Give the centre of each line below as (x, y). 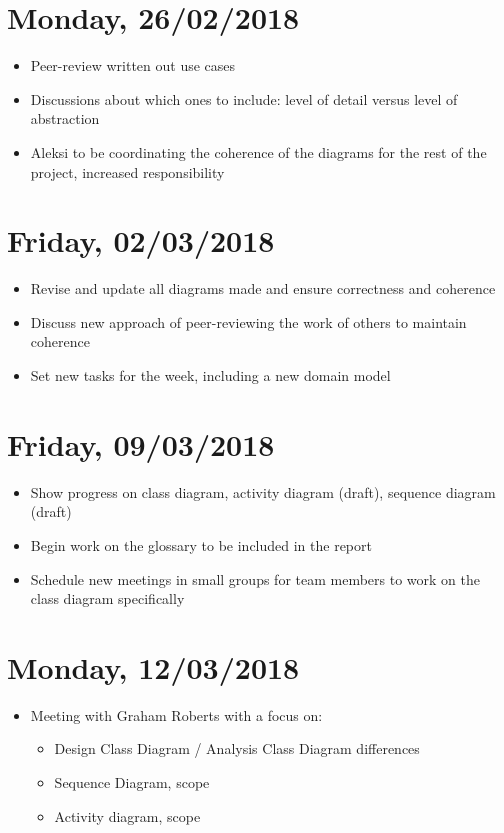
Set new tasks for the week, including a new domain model (210, 375)
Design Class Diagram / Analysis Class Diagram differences (237, 748)
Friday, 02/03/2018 (141, 240)
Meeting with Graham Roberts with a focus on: (176, 714)
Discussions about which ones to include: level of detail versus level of (244, 98)
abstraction (65, 118)
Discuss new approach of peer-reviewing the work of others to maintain (248, 321)
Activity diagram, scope (127, 815)
